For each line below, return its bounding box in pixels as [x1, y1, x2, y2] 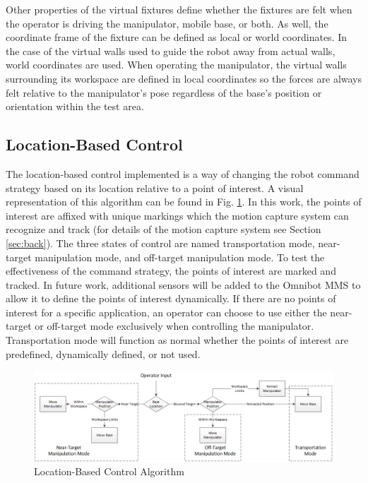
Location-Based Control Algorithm [34, 464, 184, 479]
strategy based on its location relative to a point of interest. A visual [6, 180, 304, 195]
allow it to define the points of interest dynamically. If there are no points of [6, 291, 336, 306]
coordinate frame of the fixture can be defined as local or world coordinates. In [6, 30, 348, 44]
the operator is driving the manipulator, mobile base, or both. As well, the [6, 16, 328, 30]
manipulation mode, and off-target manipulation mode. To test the [35, 249, 325, 264]
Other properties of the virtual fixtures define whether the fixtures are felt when [6, 2, 352, 16]
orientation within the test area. [6, 99, 144, 114]
